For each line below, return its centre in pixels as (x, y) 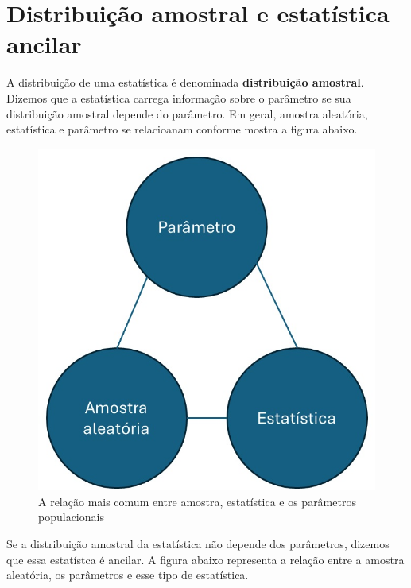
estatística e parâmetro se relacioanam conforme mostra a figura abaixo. (182, 129)
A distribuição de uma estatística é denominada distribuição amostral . (185, 82)
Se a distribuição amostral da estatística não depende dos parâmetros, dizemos (198, 544)
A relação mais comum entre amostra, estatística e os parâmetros (197, 501)
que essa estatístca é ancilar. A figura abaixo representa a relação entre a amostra (205, 559)
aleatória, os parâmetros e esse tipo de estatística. (128, 575)
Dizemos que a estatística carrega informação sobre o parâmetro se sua (179, 97)
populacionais (71, 517)
